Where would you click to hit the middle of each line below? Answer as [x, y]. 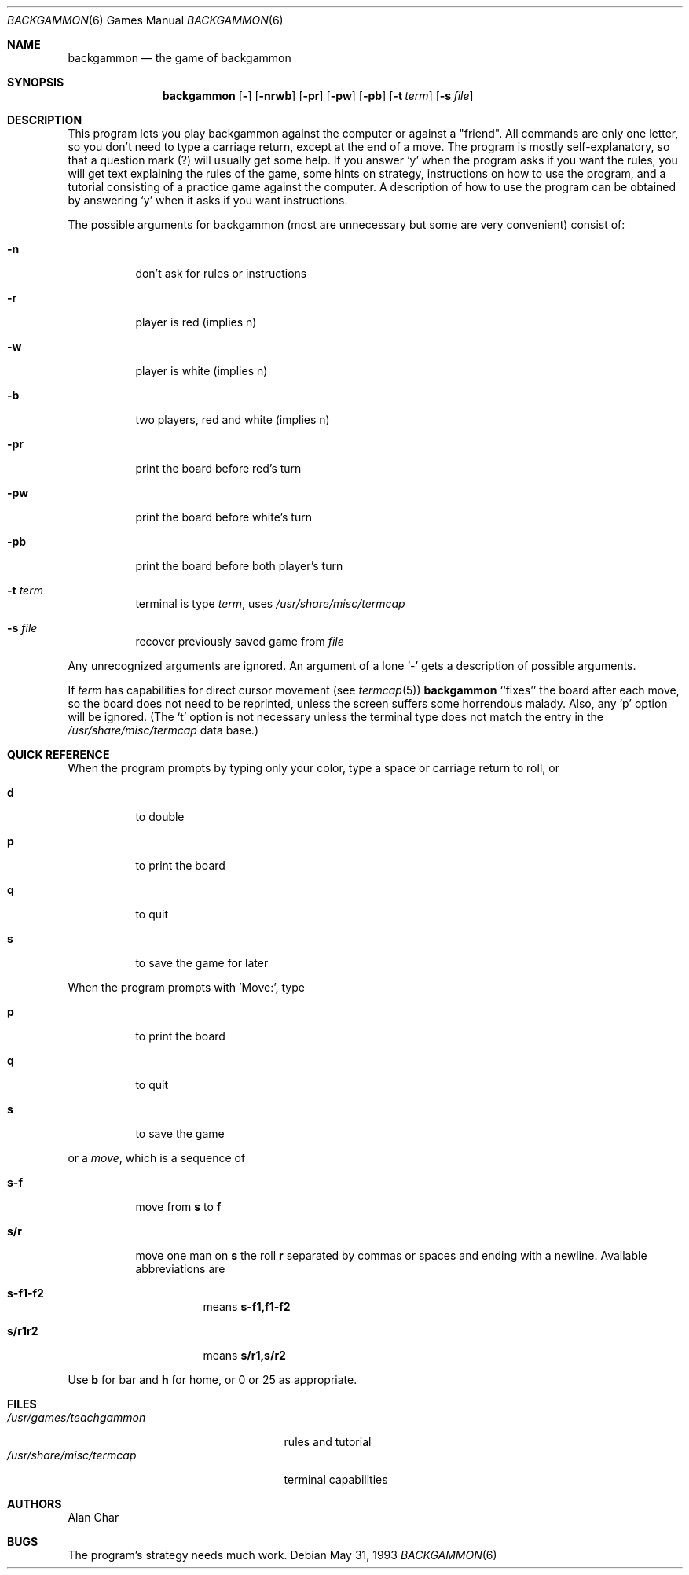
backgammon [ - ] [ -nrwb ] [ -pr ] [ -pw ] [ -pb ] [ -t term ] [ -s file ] [318, 96]
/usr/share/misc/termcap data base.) [163, 730]
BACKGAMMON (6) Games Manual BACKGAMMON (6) [145, 20]
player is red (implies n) [196, 322]
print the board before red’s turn [218, 468]
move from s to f [178, 1207]
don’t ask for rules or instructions [221, 273]
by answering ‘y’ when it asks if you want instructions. [208, 200]
